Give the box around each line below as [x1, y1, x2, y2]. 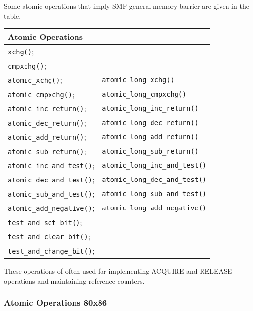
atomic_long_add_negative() [102, 204, 207, 212]
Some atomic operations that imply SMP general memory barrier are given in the [4, 1, 249, 11]
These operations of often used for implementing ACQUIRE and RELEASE [4, 266, 232, 276]
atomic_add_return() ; [8, 131, 86, 143]
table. [4, 10, 21, 21]
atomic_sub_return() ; [8, 145, 86, 157]
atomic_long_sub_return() [102, 147, 199, 155]
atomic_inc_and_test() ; [8, 159, 95, 171]
